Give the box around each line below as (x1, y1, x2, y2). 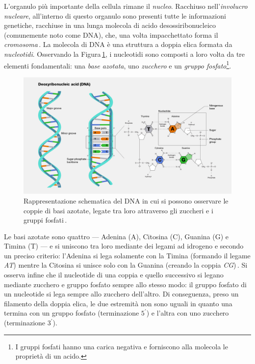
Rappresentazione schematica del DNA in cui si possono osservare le (24, 195, 229, 205)
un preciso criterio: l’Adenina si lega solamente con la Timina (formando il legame (4, 250, 251, 260)
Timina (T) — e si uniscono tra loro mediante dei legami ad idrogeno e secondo (4, 241, 244, 251)
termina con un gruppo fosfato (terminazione (4, 308, 139, 318)
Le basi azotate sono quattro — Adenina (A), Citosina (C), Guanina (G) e (4, 231, 229, 241)
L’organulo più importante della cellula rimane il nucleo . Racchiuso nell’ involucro (4, 1, 248, 11)
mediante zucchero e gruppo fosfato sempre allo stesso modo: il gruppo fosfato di (4, 279, 247, 289)
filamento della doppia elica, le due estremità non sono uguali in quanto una (4, 298, 232, 308)
